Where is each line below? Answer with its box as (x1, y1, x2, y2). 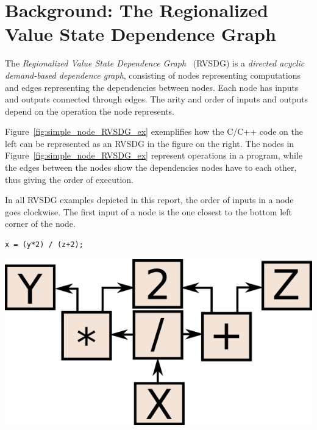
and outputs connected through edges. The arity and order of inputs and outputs (5, 93, 308, 106)
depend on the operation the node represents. (5, 104, 174, 117)
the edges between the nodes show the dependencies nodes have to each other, (5, 161, 297, 174)
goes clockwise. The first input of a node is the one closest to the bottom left (5, 205, 293, 218)
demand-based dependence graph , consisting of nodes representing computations (5, 68, 301, 81)
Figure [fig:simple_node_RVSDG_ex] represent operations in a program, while (5, 149, 303, 162)
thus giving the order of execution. (5, 173, 134, 185)
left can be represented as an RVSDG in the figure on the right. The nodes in (5, 137, 294, 149)
